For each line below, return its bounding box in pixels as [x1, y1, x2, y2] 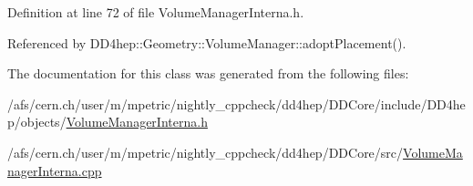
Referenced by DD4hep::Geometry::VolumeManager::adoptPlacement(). [7, 33, 406, 52]
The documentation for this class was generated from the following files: [7, 64, 409, 83]
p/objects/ [7, 112, 67, 131]
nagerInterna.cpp [7, 160, 102, 180]
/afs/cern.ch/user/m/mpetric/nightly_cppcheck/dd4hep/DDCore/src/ [7, 142, 404, 161]
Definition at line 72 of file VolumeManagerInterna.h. [7, 3, 304, 21]
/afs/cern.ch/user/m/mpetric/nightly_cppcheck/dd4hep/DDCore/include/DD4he [7, 94, 466, 113]
